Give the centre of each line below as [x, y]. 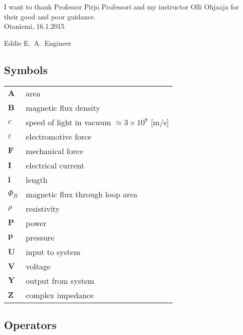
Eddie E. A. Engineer [38, 42]
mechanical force [55, 151]
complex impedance [60, 295]
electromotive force [59, 136]
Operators [30, 324]
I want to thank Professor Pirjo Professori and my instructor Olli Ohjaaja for [121, 6]
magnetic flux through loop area [82, 194]
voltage [38, 266]
